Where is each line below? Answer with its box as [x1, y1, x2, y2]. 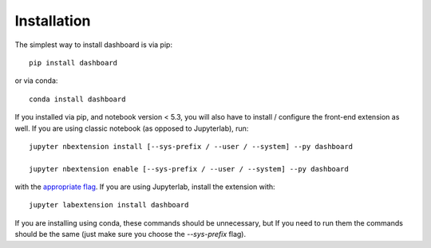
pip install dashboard [29, 58, 118, 67]
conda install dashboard [29, 94, 126, 104]
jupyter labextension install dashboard [29, 200, 189, 210]
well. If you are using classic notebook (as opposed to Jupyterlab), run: [14, 124, 249, 133]
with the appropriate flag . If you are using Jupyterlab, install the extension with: [14, 182, 275, 191]
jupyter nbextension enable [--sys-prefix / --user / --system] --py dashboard [29, 164, 349, 173]
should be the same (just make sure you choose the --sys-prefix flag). [14, 230, 247, 239]
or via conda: [14, 76, 58, 85]
